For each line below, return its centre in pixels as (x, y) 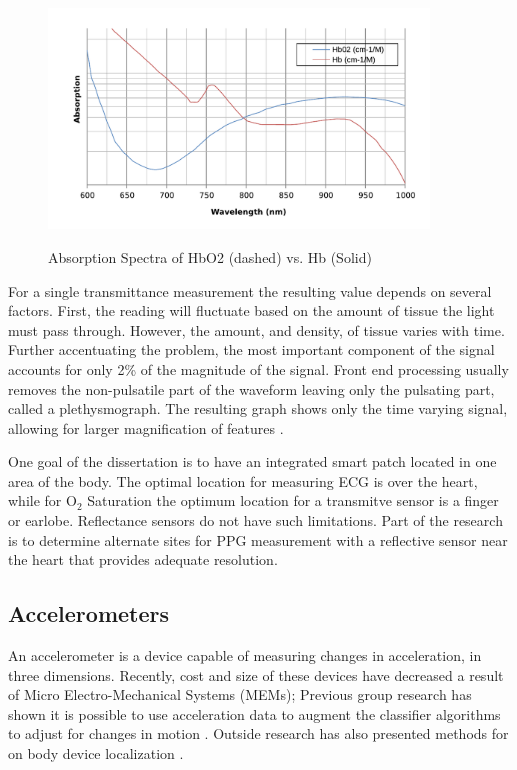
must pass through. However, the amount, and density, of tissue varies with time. (256, 329)
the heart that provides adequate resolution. (143, 559)
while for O (42, 500)
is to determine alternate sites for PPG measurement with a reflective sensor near (258, 539)
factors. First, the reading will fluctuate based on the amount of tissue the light (251, 310)
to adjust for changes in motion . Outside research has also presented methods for (258, 733)
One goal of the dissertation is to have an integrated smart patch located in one (252, 461)
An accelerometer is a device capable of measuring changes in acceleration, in (245, 655)
